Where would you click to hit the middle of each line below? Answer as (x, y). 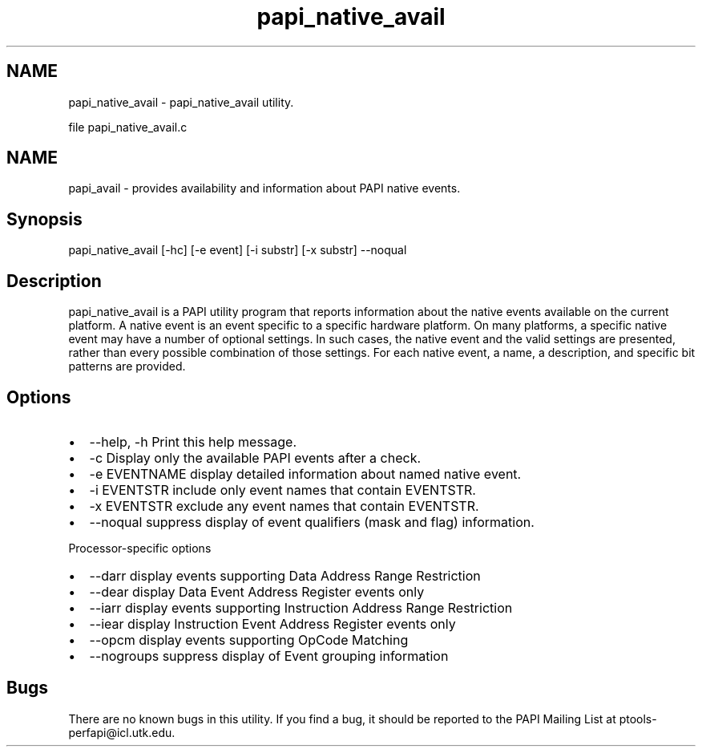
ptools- (638, 719)
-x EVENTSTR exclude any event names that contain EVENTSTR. (284, 506)
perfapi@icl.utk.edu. (122, 732)
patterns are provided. (127, 366)
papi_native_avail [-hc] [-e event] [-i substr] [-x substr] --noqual (238, 250)
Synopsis (44, 219)
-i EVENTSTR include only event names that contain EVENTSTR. (282, 490)
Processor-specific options (140, 548)
